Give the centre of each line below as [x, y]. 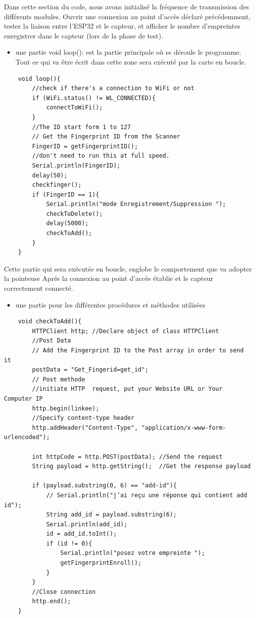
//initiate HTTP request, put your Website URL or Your [127, 389]
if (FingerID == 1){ [66, 194]
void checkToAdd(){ [50, 322]
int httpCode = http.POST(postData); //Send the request [127, 457]
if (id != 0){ [69, 543]
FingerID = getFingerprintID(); [85, 146]
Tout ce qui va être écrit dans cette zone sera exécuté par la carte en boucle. [131, 61]
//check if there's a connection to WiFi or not [113, 88]
